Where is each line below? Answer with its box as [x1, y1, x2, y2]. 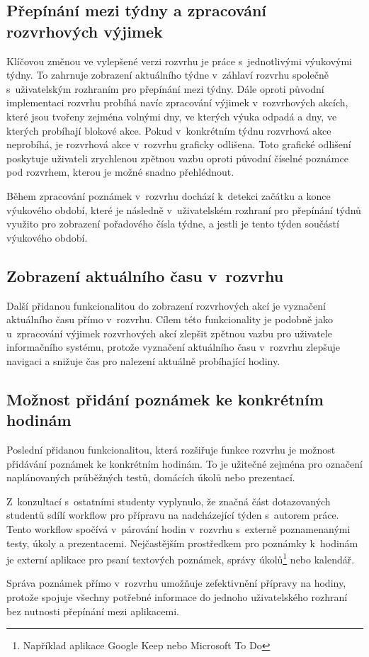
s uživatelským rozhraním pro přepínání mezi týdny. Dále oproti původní [6, 81, 324, 96]
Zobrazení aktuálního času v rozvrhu [6, 264, 284, 286]
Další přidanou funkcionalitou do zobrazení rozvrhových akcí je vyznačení [6, 298, 326, 313]
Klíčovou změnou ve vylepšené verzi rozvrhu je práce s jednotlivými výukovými [6, 53, 352, 68]
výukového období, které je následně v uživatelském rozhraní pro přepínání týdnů [6, 202, 361, 217]
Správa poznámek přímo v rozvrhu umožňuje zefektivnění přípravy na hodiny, [6, 575, 346, 590]
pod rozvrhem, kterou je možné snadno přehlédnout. [6, 164, 234, 179]
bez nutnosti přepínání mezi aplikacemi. [6, 603, 179, 618]
